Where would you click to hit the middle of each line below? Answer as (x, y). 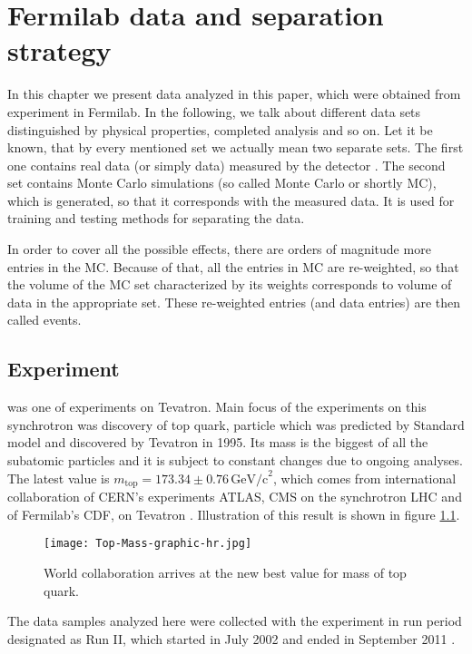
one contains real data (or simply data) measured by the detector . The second (226, 165)
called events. (44, 320)
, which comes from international (364, 478)
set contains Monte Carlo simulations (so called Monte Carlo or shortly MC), (222, 183)
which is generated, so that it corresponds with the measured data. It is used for (231, 200)
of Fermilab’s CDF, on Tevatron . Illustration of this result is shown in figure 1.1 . (234, 514)
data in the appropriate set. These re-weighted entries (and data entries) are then (234, 302)
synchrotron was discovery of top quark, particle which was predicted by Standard (236, 424)
